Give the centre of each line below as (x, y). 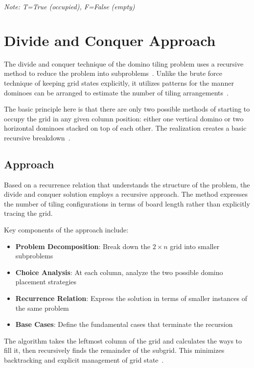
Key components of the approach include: (66, 230)
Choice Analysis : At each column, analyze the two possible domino (119, 272)
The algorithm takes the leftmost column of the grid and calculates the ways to (123, 340)
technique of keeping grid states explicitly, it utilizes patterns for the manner (119, 82)
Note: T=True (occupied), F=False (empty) (69, 6)
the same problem (42, 308)
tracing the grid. (28, 213)
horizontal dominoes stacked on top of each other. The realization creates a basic (125, 128)
